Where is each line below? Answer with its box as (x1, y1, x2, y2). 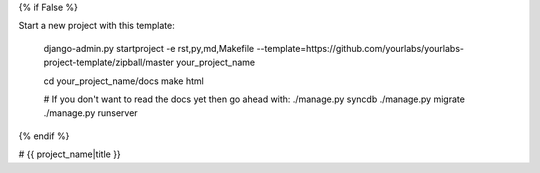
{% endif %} (18, 130, 70, 142)
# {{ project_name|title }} (18, 148, 122, 160)
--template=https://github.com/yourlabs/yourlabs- (256, 42, 465, 54)
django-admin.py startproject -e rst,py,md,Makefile (43, 42, 255, 54)
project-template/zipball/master (43, 56, 175, 69)
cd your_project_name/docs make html (43, 75, 204, 87)
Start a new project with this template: (18, 20, 175, 32)
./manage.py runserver (43, 107, 139, 119)
